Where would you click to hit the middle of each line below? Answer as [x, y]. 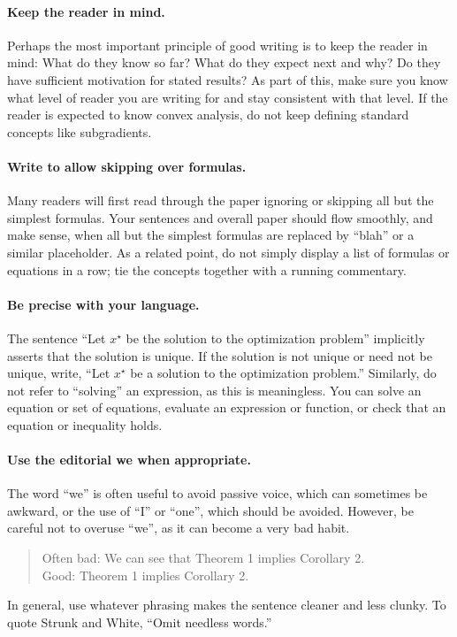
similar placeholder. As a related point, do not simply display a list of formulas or [228, 252]
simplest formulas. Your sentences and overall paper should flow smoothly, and [220, 217]
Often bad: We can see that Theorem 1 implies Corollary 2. [203, 558]
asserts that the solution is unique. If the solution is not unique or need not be [220, 355]
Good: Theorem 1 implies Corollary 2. [145, 575]
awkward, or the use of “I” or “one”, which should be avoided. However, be [210, 510]
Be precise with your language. [103, 304]
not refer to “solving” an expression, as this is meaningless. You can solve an [214, 390]
